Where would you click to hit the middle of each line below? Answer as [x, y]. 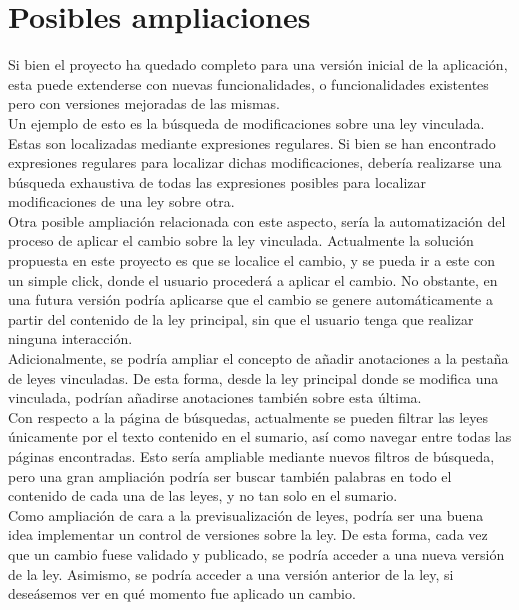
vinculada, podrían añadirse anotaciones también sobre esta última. [215, 397]
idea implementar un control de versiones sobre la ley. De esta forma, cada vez [248, 534]
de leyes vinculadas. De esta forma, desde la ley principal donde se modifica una [253, 377]
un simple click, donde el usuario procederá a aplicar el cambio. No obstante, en [253, 279]
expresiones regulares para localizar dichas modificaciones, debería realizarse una [255, 162]
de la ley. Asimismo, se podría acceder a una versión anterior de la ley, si [231, 573]
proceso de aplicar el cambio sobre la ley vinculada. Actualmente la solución [241, 240]
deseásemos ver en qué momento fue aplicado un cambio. [182, 593]
